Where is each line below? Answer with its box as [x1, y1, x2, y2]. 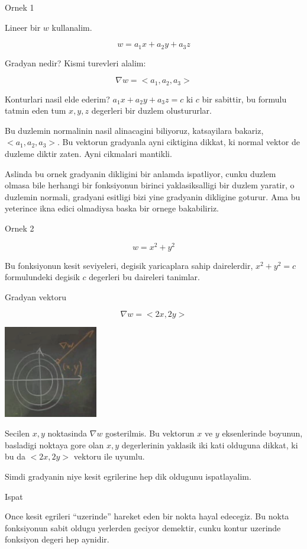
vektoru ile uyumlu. [73, 450, 145, 463]
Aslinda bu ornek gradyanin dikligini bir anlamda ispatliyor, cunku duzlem [5, 167, 276, 179]
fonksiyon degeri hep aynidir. [5, 533, 109, 545]
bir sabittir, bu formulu [202, 92, 287, 105]
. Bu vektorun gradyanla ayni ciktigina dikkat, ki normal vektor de [57, 136, 300, 148]
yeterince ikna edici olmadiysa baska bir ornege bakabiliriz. [5, 202, 219, 214]
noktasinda [47, 427, 88, 439]
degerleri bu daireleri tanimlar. [89, 271, 200, 283]
